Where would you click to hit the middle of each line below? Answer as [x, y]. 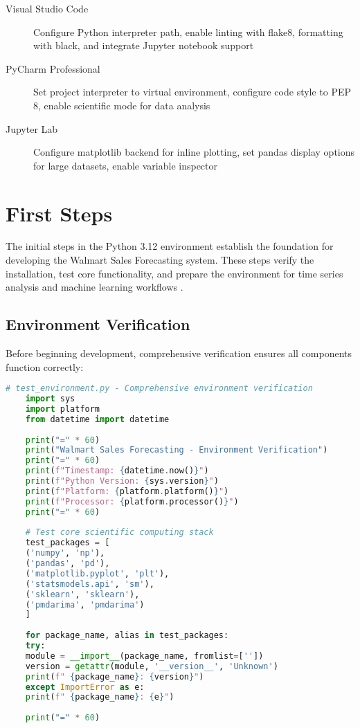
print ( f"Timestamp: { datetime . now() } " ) [117, 471]
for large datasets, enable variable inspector [125, 165]
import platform [63, 409]
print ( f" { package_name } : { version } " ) [115, 676]
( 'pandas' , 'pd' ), [67, 564]
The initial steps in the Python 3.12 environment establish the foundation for [170, 246]
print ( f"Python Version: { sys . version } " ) [122, 481]
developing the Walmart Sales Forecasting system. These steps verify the [160, 260]
